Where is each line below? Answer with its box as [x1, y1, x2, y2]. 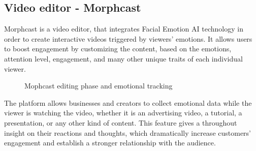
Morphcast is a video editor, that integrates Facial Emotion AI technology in [4, 23, 243, 34]
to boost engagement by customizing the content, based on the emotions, [4, 43, 232, 54]
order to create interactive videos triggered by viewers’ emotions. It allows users [4, 33, 252, 44]
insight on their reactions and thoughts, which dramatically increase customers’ [4, 127, 251, 138]
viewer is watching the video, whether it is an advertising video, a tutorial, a [4, 107, 242, 118]
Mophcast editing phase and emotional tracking [24, 80, 173, 91]
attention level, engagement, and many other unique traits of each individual [4, 53, 243, 64]
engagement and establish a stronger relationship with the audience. [4, 137, 216, 148]
